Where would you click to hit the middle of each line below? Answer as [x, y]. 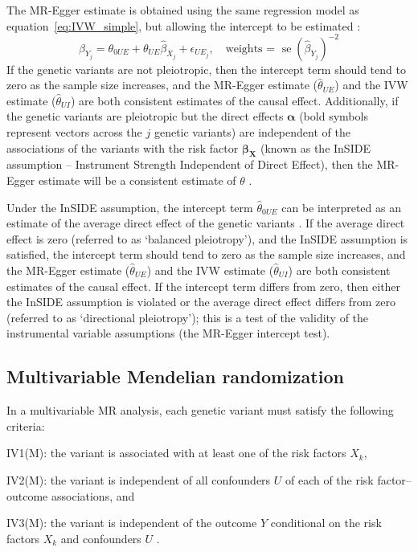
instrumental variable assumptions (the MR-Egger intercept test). [168, 333]
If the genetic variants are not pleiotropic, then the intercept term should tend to [206, 69]
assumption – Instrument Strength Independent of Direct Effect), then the [190, 164]
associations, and [93, 495]
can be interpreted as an [341, 207]
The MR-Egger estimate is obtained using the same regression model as [183, 10]
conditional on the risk [326, 523]
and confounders [101, 538]
